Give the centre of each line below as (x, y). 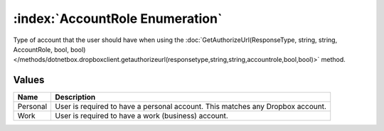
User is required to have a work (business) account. (142, 116)
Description (75, 98)
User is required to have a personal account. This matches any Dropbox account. (191, 107)
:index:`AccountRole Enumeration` (118, 19)
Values (29, 80)
